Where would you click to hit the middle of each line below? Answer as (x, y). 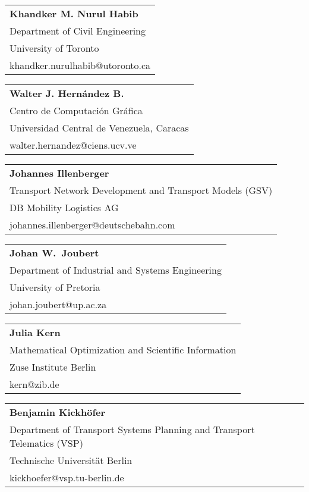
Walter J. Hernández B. (67, 93)
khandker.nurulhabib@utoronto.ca (80, 65)
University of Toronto (54, 48)
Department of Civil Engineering (78, 31)
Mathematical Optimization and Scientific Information (123, 350)
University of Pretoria (55, 287)
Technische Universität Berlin (71, 460)
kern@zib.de (34, 384)
